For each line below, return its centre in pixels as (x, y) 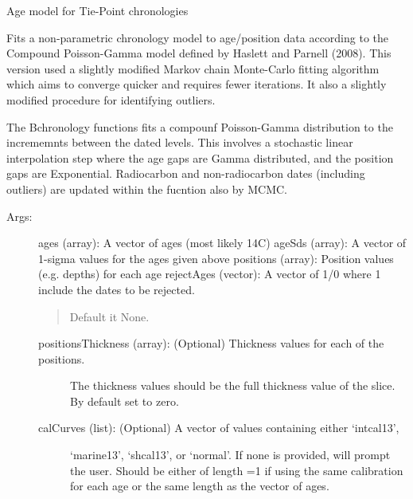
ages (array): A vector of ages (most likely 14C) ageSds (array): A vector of (222, 243)
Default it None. (109, 316)
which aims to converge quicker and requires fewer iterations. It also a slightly (197, 84)
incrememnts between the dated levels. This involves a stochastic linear (180, 142)
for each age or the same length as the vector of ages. (200, 486)
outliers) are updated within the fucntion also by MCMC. (147, 189)
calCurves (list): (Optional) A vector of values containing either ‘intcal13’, (219, 428)
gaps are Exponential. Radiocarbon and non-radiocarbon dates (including (186, 173)
